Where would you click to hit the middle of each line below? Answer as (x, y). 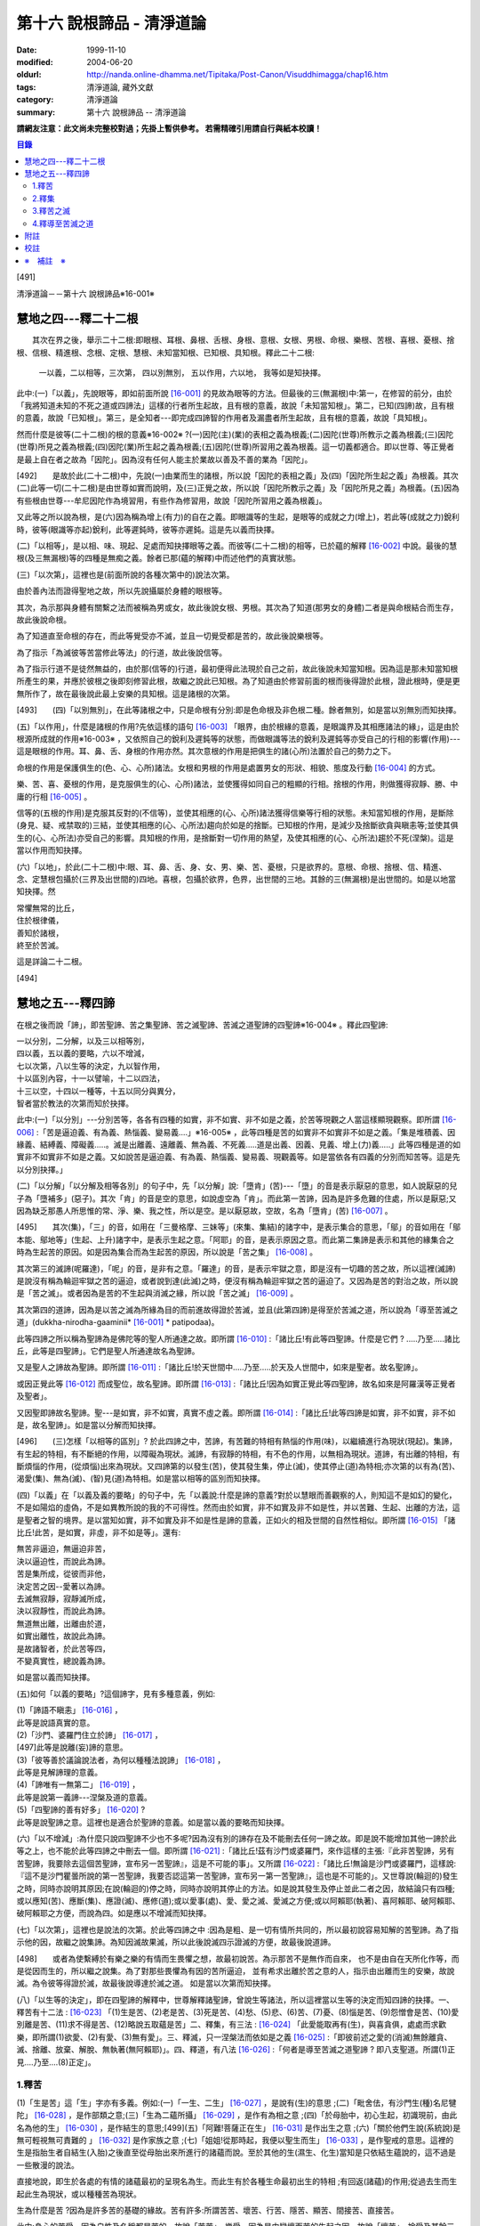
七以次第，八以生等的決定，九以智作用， (90, 1066)
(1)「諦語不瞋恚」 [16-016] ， (70, 1710)
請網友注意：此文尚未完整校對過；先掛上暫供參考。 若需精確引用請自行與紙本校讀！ (169, 128)
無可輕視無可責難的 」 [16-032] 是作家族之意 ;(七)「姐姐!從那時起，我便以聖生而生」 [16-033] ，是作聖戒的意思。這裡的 (235, 2140)
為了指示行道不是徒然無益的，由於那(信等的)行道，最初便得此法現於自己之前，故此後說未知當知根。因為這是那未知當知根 (237, 669)
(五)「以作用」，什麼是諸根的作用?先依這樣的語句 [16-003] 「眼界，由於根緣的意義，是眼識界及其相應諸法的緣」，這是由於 (238, 727)
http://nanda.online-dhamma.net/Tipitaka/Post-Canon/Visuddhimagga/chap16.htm (237, 75)
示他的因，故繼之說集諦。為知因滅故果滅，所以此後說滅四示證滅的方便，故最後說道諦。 (176, 1942)
